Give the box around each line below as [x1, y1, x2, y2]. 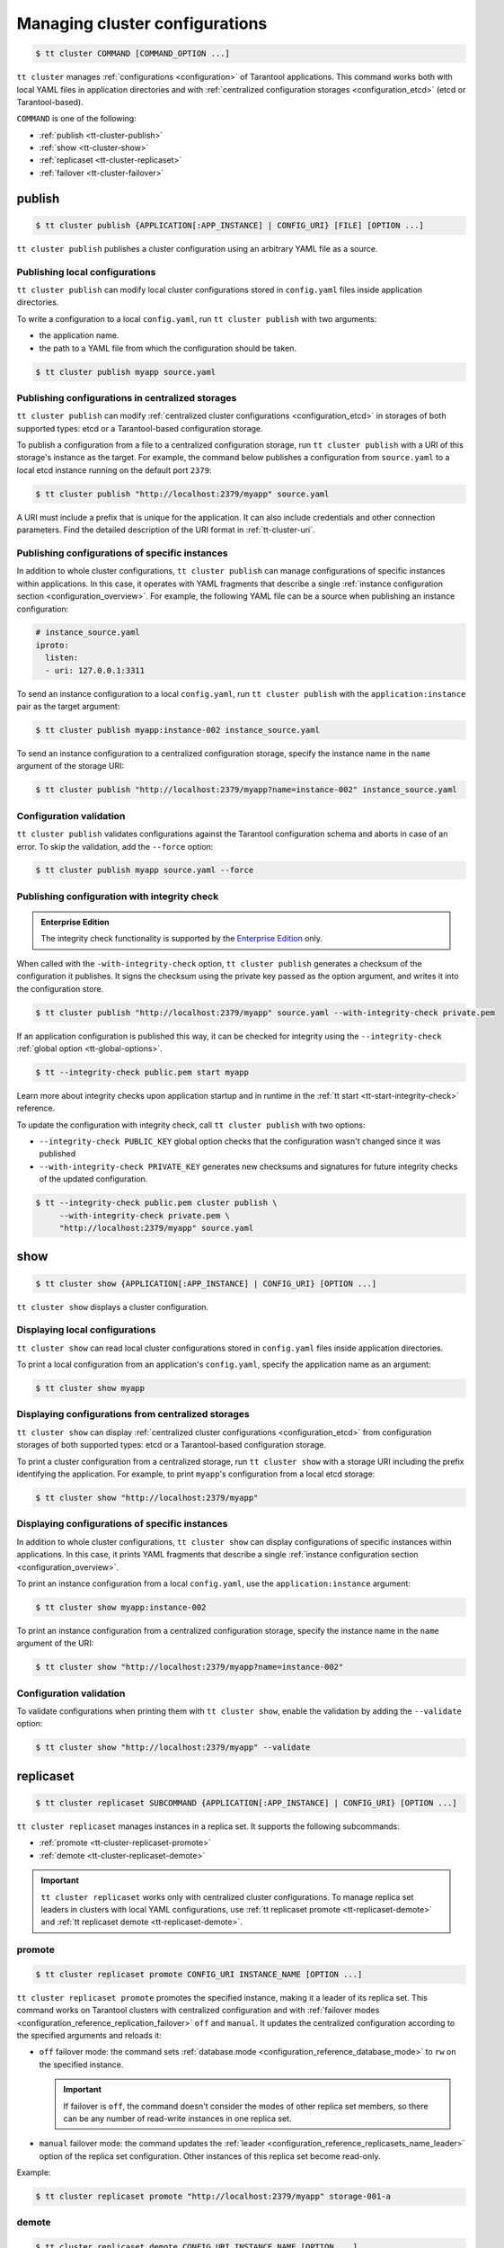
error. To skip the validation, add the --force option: [16, 841, 214, 852]
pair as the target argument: [16, 701, 120, 712]
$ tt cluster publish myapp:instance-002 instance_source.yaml [35, 725, 321, 736]
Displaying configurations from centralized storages [16, 1408, 251, 1421]
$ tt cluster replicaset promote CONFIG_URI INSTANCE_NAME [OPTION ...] [35, 1969, 363, 1979]
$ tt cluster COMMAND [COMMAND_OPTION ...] [35, 49, 231, 58]
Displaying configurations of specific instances [16, 1518, 228, 1530]
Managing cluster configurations [16, 13, 268, 33]
